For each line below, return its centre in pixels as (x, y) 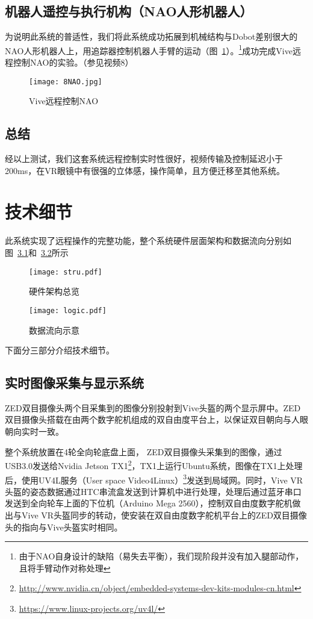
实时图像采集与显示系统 (74, 383)
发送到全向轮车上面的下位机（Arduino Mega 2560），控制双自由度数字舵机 (149, 503)
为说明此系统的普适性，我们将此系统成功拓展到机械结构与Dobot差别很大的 (151, 36)
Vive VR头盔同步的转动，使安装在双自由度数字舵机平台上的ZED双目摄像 (164, 515)
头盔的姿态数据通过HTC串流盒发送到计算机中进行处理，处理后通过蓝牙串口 (153, 491)
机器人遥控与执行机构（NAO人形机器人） (129, 11)
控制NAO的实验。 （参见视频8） (73, 62)
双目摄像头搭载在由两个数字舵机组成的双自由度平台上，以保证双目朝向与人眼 (156, 419)
